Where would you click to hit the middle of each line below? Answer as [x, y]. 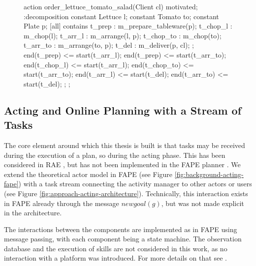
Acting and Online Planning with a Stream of [123, 110]
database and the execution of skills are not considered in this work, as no [116, 248]
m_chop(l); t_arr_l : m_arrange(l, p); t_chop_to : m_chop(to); [123, 35]
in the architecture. [33, 213]
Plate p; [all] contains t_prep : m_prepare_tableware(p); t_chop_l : [128, 26]
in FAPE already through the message [62, 203]
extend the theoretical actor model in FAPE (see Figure [88, 174]
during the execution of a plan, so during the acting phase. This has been [115, 155]
